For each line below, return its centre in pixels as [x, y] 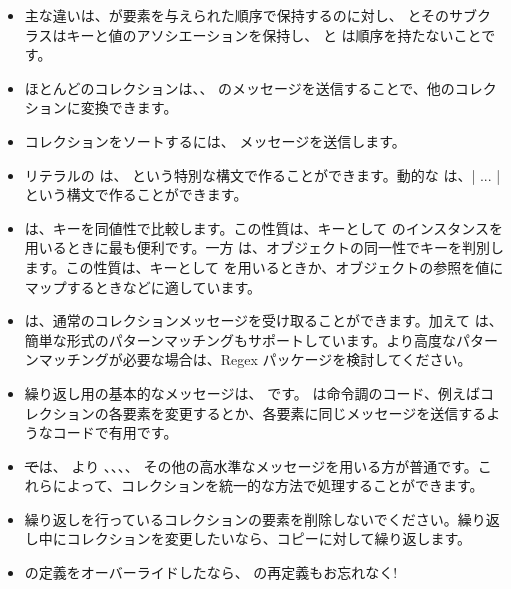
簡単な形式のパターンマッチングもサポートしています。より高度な [240, 339]
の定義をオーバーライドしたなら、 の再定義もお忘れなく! [211, 572]
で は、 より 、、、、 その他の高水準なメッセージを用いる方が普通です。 [251, 465]
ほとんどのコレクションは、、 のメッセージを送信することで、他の [239, 87]
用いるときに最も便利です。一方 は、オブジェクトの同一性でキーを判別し [264, 247]
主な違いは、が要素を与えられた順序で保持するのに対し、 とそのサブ [251, 15]
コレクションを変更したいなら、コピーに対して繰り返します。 [268, 538]
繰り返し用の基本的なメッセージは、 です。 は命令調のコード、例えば [252, 392]
